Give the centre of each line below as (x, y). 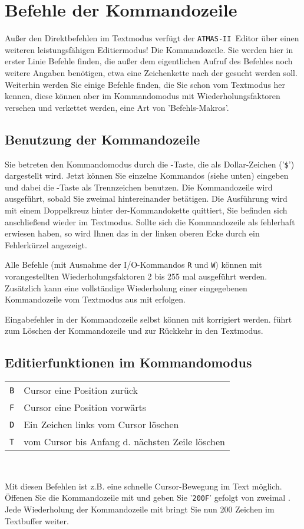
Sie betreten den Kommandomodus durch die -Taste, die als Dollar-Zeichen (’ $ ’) (150, 164)
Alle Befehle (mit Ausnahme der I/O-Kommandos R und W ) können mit (133, 264)
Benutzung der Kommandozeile (103, 139)
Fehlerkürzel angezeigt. (46, 244)
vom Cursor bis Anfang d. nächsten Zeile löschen (124, 442)
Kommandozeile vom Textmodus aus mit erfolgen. (95, 299)
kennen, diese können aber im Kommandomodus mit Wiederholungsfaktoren (143, 96)
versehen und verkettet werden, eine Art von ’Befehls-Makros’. (117, 107)
